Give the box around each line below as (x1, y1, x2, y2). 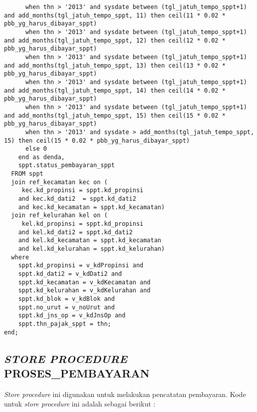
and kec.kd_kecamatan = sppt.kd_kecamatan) (18, 203, 165, 211)
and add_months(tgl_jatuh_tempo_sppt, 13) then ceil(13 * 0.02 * (4, 62, 226, 69)
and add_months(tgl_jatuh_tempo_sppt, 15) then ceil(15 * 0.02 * (4, 112, 226, 119)
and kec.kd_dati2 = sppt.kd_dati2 (18, 195, 136, 203)
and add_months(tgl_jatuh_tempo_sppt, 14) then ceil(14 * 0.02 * (4, 87, 226, 94)
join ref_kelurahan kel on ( (11, 212, 108, 219)
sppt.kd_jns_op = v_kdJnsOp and (18, 312, 126, 319)
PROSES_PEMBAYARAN (4, 365, 150, 381)
